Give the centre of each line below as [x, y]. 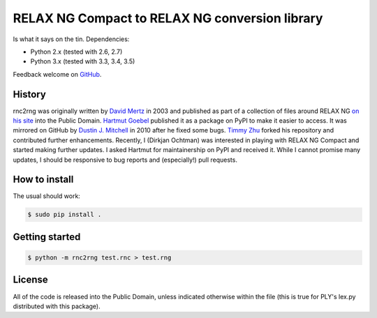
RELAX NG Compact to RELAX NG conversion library [168, 18]
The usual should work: [46, 196]
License [30, 280]
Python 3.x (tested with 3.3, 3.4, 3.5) [83, 61]
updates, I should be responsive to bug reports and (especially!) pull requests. [125, 160]
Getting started [47, 237]
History [30, 94]
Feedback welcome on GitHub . [57, 74]
